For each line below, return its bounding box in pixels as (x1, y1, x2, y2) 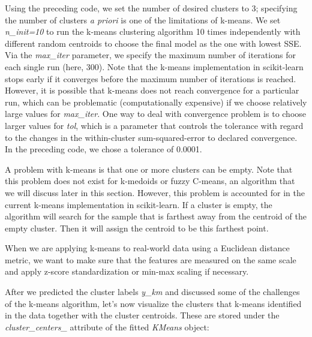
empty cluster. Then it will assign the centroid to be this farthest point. (5, 221, 269, 234)
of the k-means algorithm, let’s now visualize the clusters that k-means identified (5, 297, 302, 309)
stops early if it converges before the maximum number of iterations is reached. (5, 72, 296, 85)
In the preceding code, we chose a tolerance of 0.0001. (5, 143, 202, 155)
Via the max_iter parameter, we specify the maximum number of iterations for (5, 49, 296, 61)
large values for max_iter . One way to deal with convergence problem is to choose (5, 107, 307, 120)
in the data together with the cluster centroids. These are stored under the (5, 309, 280, 321)
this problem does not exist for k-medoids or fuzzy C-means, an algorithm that (5, 174, 295, 187)
